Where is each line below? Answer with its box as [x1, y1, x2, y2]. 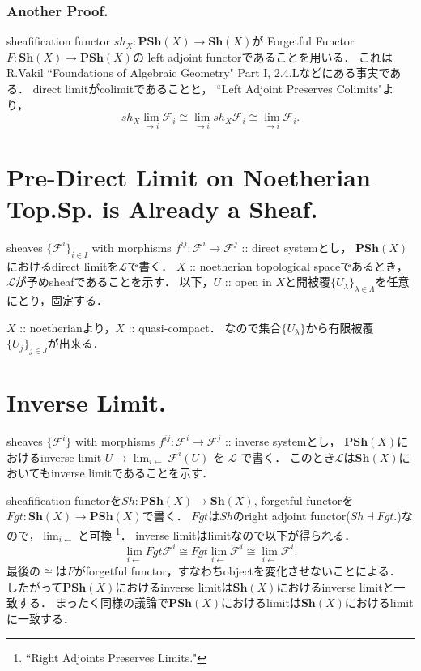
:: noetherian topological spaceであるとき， [189, 257, 408, 274]
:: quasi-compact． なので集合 [128, 318, 282, 335]
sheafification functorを [6, 491, 122, 508]
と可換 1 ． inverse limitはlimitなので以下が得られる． [78, 524, 356, 543]
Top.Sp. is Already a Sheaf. [6, 191, 318, 224]
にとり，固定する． [6, 291, 108, 308]
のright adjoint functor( [232, 507, 351, 524]
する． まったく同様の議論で [17, 594, 169, 611]
